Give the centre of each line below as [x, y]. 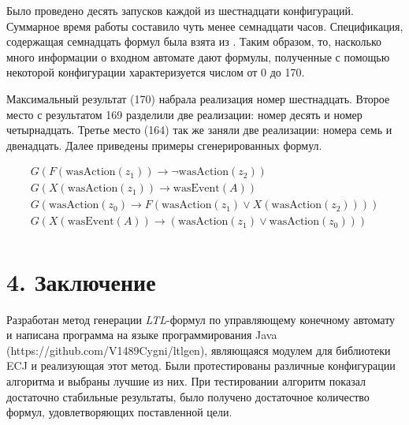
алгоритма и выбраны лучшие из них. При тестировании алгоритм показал [186, 381]
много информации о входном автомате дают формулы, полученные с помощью [198, 56]
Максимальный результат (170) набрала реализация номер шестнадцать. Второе [198, 98]
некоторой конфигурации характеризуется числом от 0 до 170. [156, 72]
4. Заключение [81, 281]
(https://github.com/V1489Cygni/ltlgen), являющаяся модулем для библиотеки [199, 350]
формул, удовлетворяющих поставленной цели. [119, 412]
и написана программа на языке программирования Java [142, 335]
